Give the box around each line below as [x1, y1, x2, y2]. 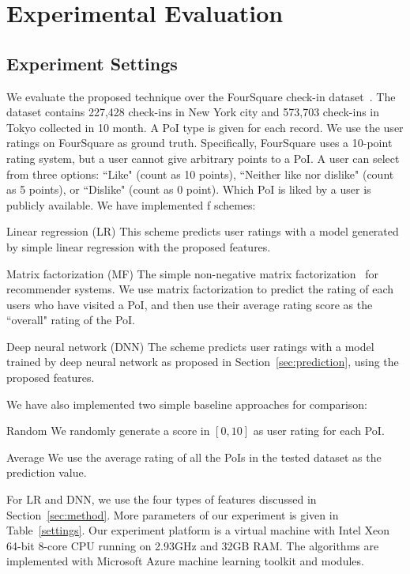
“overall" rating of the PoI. [6, 312, 136, 328]
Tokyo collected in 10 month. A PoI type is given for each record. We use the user [6, 119, 404, 135]
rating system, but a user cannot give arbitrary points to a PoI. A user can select [6, 149, 400, 166]
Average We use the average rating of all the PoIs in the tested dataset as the [6, 448, 382, 465]
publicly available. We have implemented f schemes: [6, 196, 256, 213]
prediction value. [6, 464, 87, 481]
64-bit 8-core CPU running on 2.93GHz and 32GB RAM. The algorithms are [6, 537, 379, 553]
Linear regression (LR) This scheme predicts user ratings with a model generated [6, 223, 399, 240]
